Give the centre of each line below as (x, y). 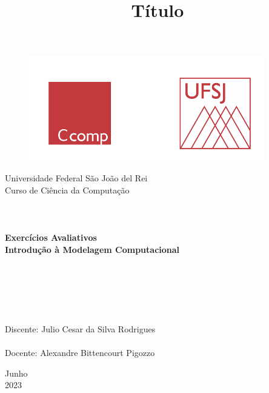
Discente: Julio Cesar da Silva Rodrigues (80, 329)
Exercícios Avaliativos (51, 237)
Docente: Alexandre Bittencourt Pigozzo (80, 353)
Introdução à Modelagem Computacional (92, 249)
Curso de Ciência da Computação (67, 190)
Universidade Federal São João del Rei (76, 177)
